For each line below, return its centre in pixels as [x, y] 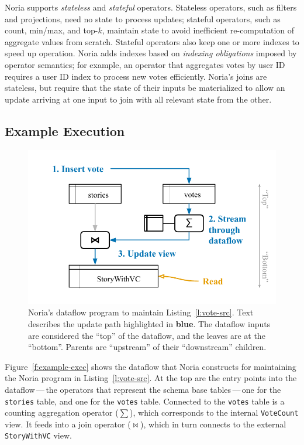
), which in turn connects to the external [213, 424]
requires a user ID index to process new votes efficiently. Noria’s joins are [136, 76]
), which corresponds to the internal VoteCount [214, 412]
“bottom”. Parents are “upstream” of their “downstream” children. [147, 347]
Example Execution [65, 130]
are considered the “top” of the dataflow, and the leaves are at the [147, 335]
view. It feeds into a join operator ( [68, 424]
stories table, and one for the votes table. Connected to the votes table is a [145, 401]
